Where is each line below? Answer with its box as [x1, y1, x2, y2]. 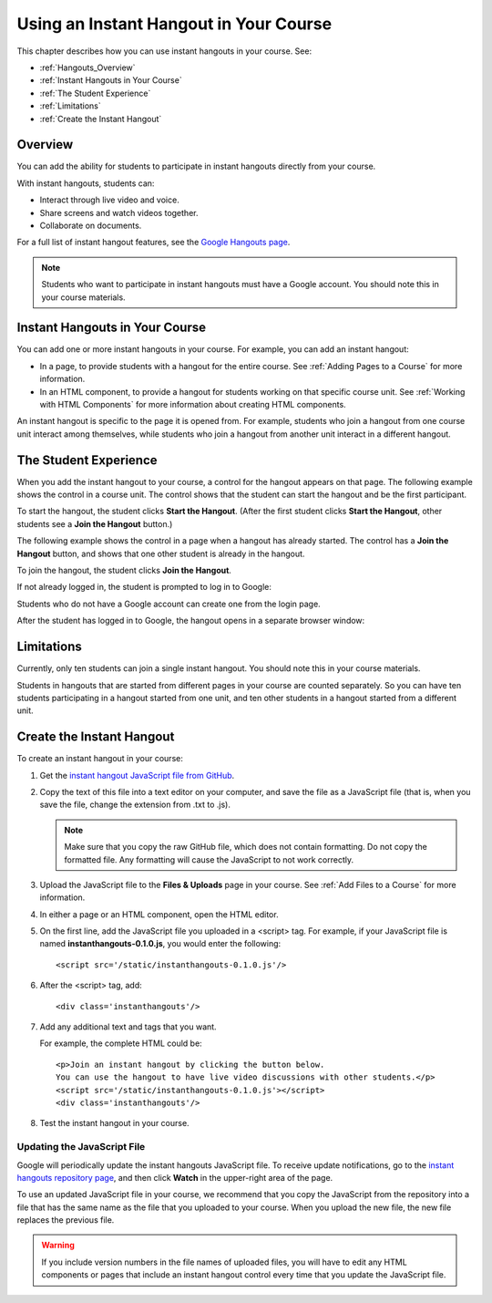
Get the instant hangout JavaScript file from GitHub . [39, 770, 235, 781]
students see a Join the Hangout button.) [16, 518, 173, 529]
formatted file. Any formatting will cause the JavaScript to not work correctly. [64, 853, 354, 865]
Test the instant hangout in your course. [39, 1118, 190, 1129]
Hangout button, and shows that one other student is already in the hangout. [16, 548, 305, 559]
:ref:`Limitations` [39, 100, 101, 111]
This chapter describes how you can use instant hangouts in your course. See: [16, 46, 313, 57]
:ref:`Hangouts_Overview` [39, 62, 136, 73]
